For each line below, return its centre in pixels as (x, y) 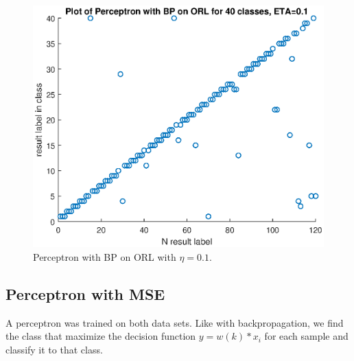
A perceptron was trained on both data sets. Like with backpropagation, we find (175, 322)
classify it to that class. (54, 349)
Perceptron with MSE (85, 293)
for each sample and (306, 336)
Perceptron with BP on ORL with (105, 256)
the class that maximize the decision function (101, 336)
